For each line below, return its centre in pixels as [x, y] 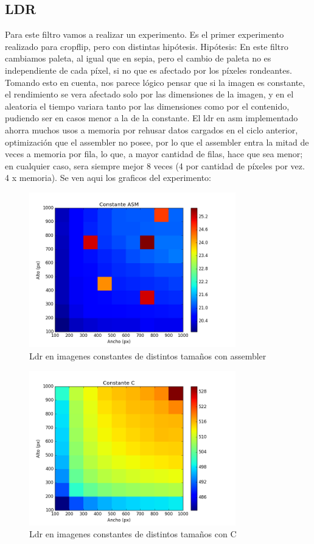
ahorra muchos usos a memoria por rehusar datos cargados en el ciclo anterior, [152, 129]
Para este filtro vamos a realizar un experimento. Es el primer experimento [145, 34]
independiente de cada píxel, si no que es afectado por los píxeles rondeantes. [148, 70]
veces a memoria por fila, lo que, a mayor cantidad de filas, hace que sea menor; [154, 154]
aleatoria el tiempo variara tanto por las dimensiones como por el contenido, [147, 106]
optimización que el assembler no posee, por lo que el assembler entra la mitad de [157, 142]
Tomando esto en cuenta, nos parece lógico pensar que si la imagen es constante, [155, 82]
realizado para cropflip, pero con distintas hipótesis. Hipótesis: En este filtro [147, 46]
